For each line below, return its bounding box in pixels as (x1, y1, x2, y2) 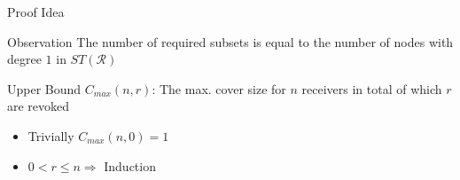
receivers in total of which (301, 79, 442, 98)
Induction (104, 156, 156, 175)
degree (7, 50, 42, 68)
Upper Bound (7, 79, 82, 98)
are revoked (7, 97, 70, 115)
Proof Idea (7, 3, 65, 20)
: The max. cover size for (152, 79, 286, 98)
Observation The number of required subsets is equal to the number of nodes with (7, 32, 454, 51)
